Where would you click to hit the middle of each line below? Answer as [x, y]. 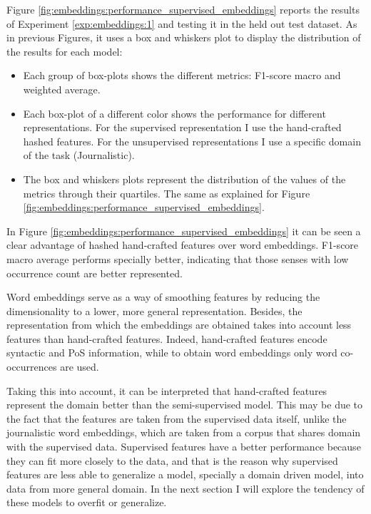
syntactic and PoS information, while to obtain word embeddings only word [172, 353]
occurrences [32, 367]
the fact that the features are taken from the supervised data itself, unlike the [177, 418]
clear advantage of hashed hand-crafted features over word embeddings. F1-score [183, 245]
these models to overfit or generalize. [87, 502]
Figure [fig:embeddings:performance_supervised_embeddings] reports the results [183, 9]
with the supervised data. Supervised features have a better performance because [184, 447]
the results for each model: [65, 51]
